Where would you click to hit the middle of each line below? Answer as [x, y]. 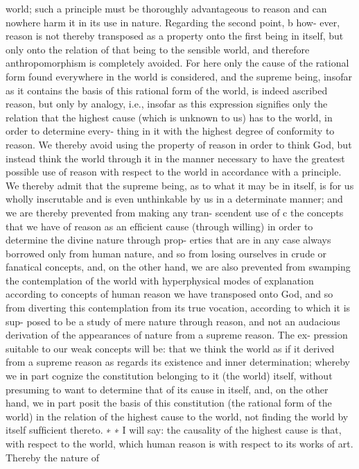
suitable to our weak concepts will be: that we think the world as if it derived [170, 348]
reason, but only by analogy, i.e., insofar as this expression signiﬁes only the [167, 104]
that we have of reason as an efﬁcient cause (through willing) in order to [159, 226]
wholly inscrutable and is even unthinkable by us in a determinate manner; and [174, 199]
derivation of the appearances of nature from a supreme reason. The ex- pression [177, 335]
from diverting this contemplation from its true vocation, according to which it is [178, 308]
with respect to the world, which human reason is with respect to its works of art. [179, 443]
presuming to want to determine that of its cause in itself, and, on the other [167, 389]
